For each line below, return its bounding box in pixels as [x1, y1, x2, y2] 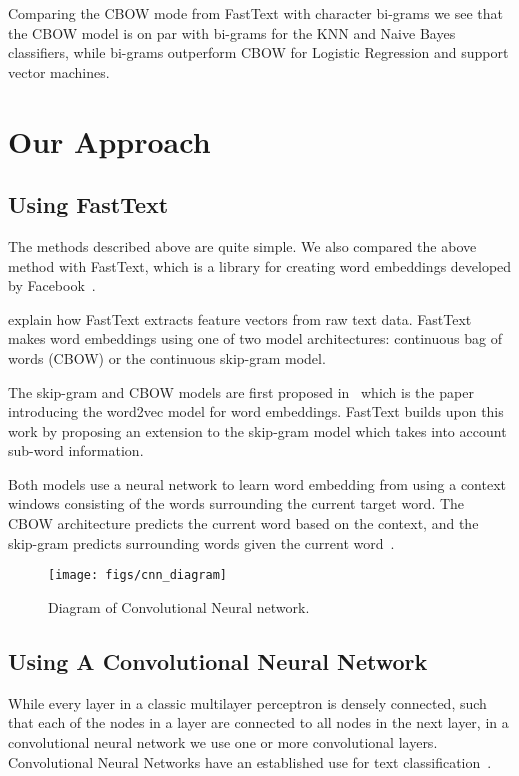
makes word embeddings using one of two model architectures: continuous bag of [8, 328, 502, 349]
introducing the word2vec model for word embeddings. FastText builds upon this [8, 401, 504, 422]
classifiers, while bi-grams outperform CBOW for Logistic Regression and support [8, 42, 509, 63]
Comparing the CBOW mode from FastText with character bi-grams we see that [8, 3, 504, 23]
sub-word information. [8, 440, 144, 461]
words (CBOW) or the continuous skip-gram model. [8, 347, 326, 368]
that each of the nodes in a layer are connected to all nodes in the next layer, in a [8, 712, 509, 733]
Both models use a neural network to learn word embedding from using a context [8, 473, 506, 494]
